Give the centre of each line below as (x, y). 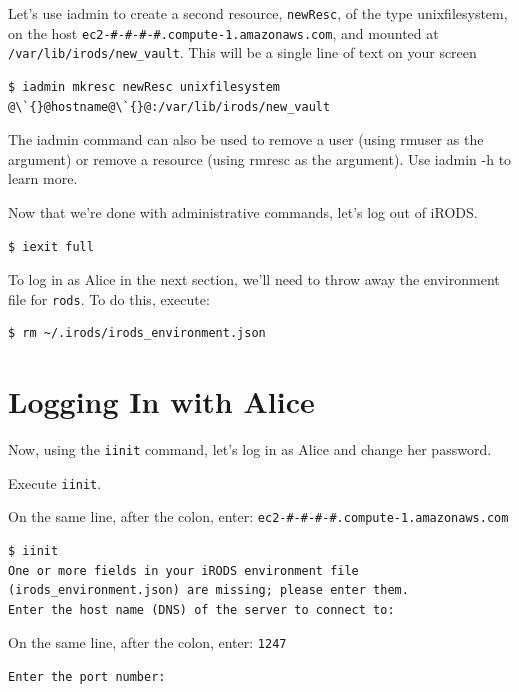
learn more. (43, 178)
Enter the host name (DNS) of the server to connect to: (201, 609)
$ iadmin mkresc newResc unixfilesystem (144, 86)
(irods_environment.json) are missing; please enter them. (208, 590)
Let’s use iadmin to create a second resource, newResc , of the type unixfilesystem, (258, 13)
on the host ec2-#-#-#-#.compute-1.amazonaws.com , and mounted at (223, 32)
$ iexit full (51, 246)
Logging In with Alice (161, 401)
